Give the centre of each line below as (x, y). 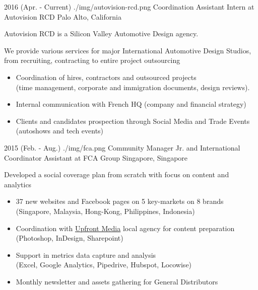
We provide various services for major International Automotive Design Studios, (128, 50)
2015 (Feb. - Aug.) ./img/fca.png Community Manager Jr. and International (122, 147)
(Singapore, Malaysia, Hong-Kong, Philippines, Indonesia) (105, 211)
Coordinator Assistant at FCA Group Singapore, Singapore (96, 157)
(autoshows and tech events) (60, 131)
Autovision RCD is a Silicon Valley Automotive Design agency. (101, 33)
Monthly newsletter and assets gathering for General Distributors (117, 281)
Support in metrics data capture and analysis (86, 255)
